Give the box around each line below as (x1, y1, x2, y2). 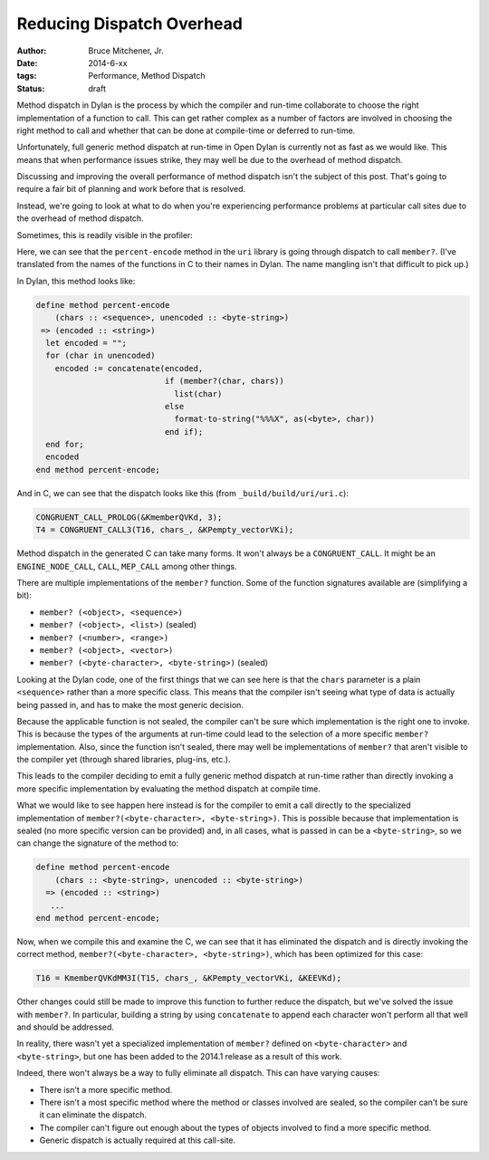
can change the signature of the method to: (16, 838, 179, 848)
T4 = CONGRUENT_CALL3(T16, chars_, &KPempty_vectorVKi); (35, 525, 294, 535)
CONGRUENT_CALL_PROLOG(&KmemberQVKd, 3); (35, 512, 223, 522)
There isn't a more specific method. (39, 1084, 173, 1095)
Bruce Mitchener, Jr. (88, 45, 164, 56)
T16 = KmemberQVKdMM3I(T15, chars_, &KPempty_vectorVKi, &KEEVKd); (35, 973, 342, 983)
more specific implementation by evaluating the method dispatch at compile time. (16, 783, 321, 794)
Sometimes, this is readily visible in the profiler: (16, 229, 194, 240)
